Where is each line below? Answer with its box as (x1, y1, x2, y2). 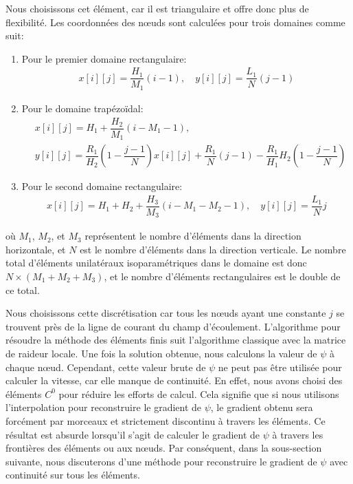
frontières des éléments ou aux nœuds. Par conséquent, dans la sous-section (5, 441, 322, 455)
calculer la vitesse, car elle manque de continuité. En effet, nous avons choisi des (5, 373, 343, 388)
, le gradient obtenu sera (210, 400, 313, 414)
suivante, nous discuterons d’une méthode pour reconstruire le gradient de (5, 454, 317, 468)
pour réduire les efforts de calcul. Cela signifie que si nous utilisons (58, 386, 339, 401)
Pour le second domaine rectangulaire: (21, 179, 183, 193)
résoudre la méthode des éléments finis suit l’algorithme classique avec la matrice (5, 333, 346, 347)
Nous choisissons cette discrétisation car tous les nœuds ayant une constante (5, 306, 326, 320)
